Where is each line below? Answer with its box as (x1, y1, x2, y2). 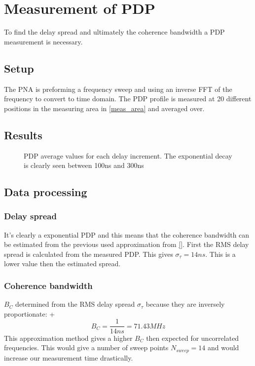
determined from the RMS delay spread (15, 299, 135, 309)
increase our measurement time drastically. (4, 352, 133, 363)
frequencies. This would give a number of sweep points (4, 342, 169, 353)
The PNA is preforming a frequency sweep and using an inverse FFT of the (4, 83, 232, 94)
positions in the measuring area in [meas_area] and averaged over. (4, 103, 205, 113)
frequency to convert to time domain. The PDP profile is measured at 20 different (4, 93, 252, 104)
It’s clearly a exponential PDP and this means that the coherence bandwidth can (4, 229, 250, 240)
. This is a (205, 248, 236, 259)
